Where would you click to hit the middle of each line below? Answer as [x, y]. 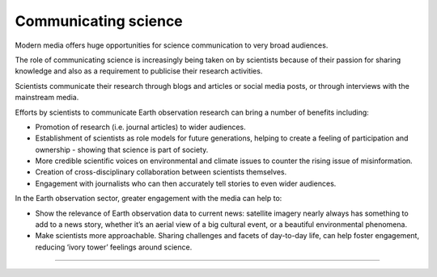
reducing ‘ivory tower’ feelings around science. [114, 247]
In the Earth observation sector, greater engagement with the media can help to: [148, 199]
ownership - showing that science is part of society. [122, 149]
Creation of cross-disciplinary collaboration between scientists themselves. [161, 172]
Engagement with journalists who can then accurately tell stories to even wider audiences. [186, 183]
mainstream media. [47, 98]
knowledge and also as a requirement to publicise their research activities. [139, 71]
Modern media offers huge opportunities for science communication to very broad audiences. [172, 45]
